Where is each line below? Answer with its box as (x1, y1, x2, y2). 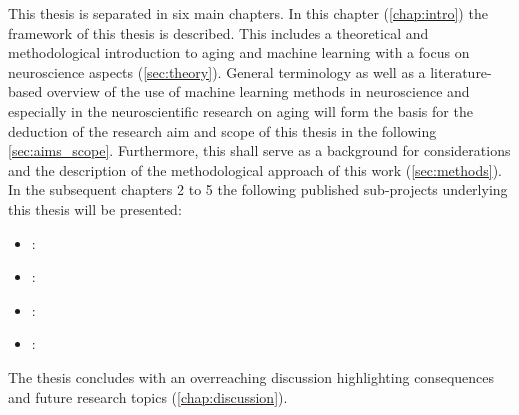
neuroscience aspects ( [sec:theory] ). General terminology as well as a (8, 61, 426, 82)
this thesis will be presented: (8, 198, 182, 219)
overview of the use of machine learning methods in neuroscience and (46, 81, 470, 102)
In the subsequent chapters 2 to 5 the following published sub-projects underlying (8, 179, 508, 200)
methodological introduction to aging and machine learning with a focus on (8, 42, 470, 63)
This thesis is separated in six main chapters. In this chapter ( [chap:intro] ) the (8, 3, 488, 23)
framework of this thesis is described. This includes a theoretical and (8, 22, 429, 43)
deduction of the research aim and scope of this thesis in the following (8, 120, 437, 141)
